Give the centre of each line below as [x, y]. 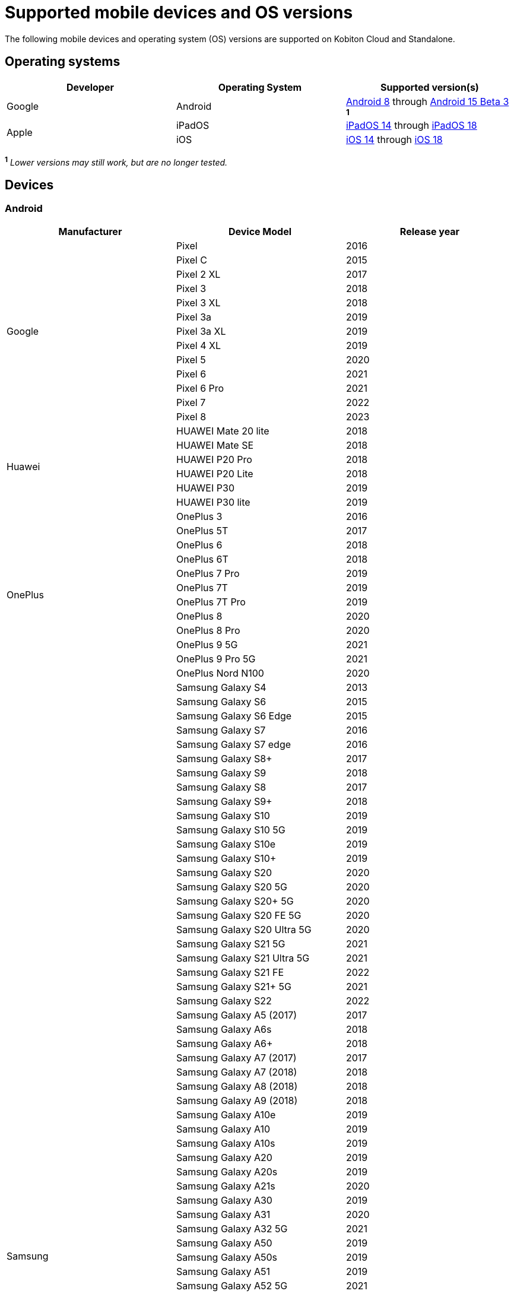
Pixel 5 [191, 360]
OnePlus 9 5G [207, 645]
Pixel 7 [191, 403]
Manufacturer [90, 232]
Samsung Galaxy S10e [226, 844]
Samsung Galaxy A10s [226, 1144]
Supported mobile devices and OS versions [179, 12]
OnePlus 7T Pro [211, 602]
